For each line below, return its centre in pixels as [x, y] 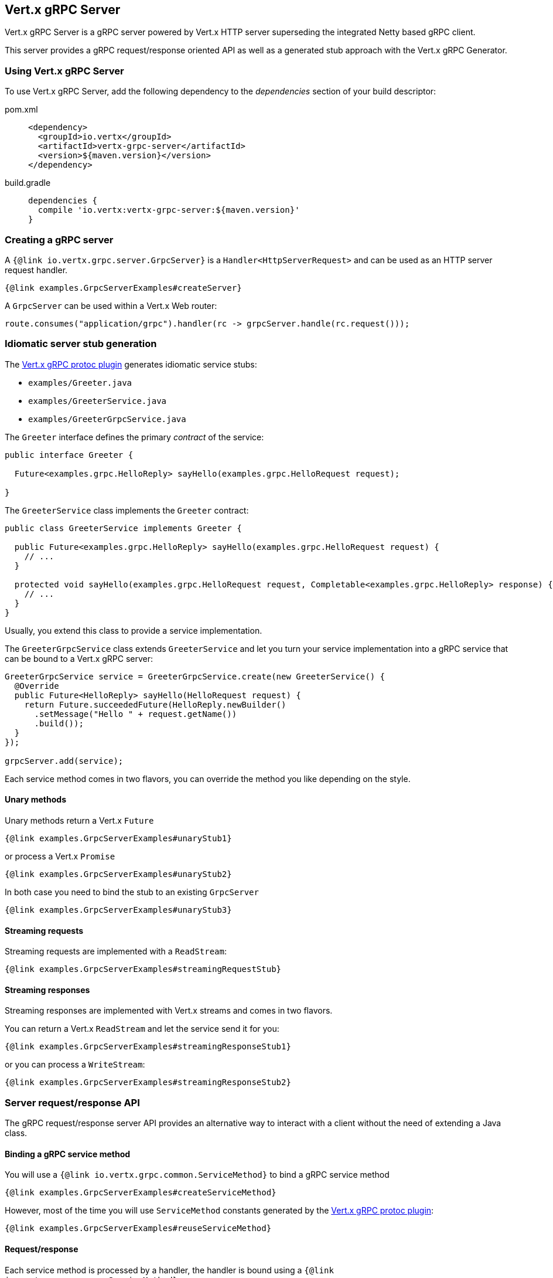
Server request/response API [72, 1102]
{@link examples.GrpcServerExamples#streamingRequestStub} [143, 969]
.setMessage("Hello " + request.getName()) [136, 714]
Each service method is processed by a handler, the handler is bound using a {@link [169, 1270]
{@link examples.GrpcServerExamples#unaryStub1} [118, 838]
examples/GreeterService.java [98, 401]
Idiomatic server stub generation [81, 344]
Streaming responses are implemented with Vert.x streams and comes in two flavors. [169, 1011]
